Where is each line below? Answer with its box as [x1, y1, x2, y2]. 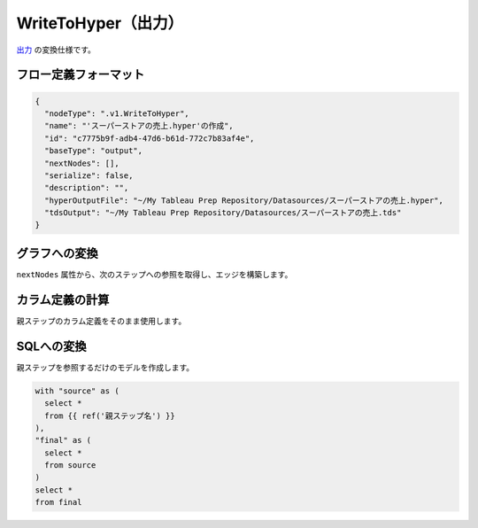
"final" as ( [35, 435, 92, 446]
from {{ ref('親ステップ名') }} [44, 410, 176, 421]
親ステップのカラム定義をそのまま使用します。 [16, 315, 187, 326]
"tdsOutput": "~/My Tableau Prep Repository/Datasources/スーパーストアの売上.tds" [44, 208, 402, 218]
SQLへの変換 [16, 338, 87, 353]
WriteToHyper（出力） [16, 13, 184, 33]
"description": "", [44, 182, 129, 193]
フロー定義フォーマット [16, 67, 145, 82]
